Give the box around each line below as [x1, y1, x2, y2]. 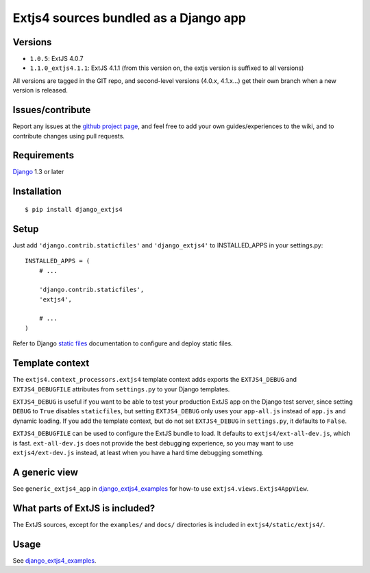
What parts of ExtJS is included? [12, 502, 156, 514]
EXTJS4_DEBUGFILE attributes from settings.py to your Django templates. [12, 385, 230, 393]
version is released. [12, 86, 69, 95]
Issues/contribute [12, 104, 91, 116]
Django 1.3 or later [12, 168, 64, 176]
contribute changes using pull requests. [12, 132, 125, 140]
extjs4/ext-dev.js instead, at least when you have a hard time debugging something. [12, 448, 264, 456]
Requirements [12, 149, 75, 161]
